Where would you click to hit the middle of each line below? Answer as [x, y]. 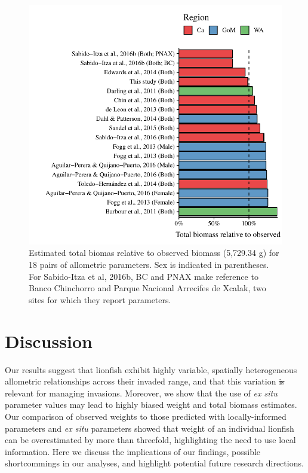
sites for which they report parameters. [100, 299]
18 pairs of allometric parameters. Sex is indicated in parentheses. [149, 265]
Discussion [49, 341]
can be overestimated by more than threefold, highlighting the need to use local [150, 440]
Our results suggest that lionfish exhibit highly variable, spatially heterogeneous [151, 369]
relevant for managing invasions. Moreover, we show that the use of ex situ [141, 393]
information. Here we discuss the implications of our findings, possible [133, 451]
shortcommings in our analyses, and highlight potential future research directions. [154, 463]
